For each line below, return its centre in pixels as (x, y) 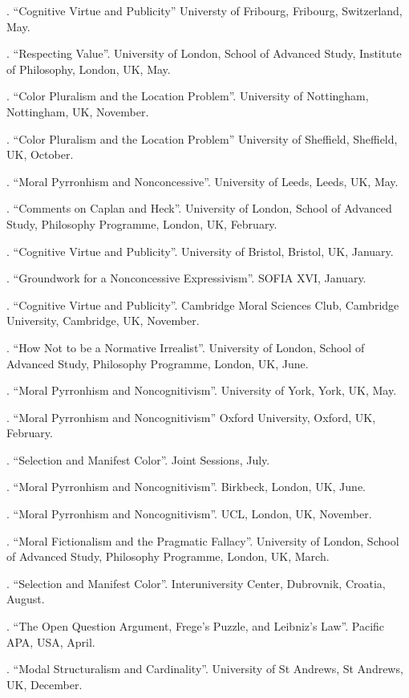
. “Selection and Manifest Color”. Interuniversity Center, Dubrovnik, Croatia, (196, 583)
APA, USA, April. (51, 641)
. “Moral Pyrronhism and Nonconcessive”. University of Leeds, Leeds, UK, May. (202, 181)
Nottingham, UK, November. (78, 111)
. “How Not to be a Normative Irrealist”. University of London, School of (186, 347)
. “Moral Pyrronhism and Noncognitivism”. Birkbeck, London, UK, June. (186, 487)
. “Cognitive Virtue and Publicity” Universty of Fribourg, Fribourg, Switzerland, (204, 10)
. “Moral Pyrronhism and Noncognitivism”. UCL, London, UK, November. (189, 514)
